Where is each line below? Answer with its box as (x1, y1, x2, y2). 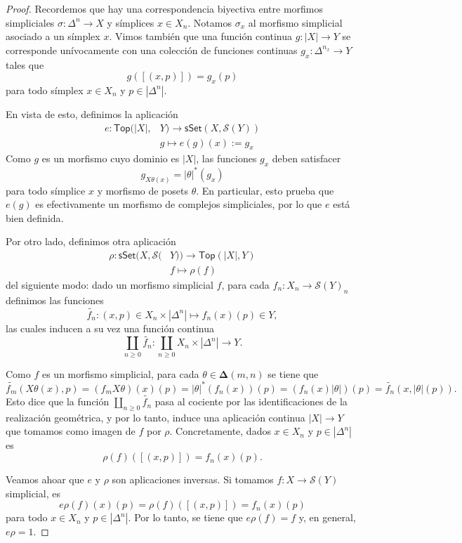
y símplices (107, 15, 154, 30)
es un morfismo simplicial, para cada (41, 366, 199, 381)
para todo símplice (6, 183, 86, 197)
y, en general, (298, 510, 356, 525)
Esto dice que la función (6, 394, 110, 409)
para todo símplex (6, 82, 84, 97)
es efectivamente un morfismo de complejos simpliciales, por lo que (35, 197, 322, 211)
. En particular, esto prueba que (196, 183, 334, 197)
